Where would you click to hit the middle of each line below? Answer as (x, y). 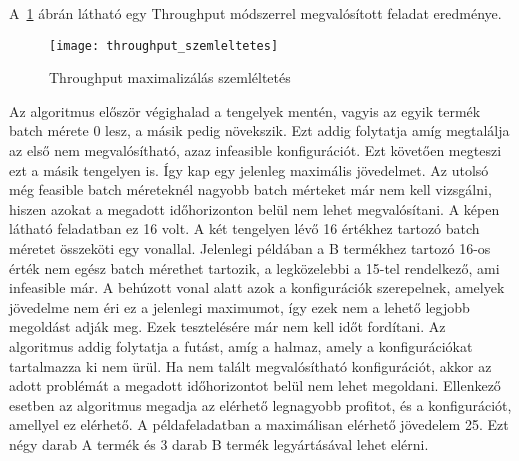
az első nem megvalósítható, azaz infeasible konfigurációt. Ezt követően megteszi (255, 150)
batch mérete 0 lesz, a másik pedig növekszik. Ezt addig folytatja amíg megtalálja (259, 130)
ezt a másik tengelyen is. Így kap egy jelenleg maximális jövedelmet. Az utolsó (249, 169)
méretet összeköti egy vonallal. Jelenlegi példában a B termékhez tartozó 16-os (250, 248)
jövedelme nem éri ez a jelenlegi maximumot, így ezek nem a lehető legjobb (239, 306)
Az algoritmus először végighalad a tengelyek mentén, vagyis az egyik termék (245, 110)
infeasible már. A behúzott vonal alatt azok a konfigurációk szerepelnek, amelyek (257, 287)
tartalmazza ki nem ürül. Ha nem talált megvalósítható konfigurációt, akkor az (250, 365)
